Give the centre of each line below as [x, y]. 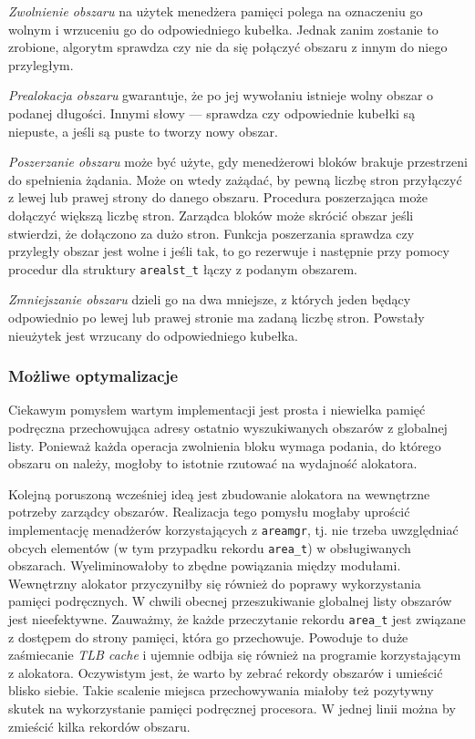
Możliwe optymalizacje [93, 376]
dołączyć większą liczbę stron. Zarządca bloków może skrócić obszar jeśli [211, 215]
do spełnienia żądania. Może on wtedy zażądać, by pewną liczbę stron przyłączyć [235, 179]
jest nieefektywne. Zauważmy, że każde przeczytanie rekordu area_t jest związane [237, 619]
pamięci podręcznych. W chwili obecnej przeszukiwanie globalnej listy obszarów [230, 601]
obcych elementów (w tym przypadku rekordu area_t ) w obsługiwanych [210, 547]
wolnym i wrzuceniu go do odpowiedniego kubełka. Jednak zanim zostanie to [223, 29]
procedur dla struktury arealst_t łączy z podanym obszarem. [183, 268]
